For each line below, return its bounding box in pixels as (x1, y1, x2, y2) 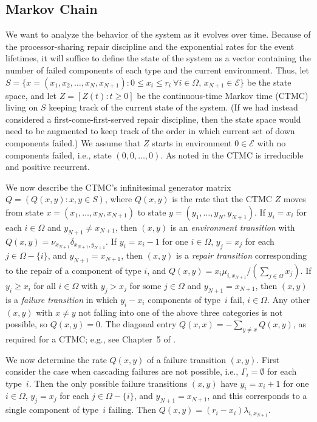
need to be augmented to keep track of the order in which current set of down (5, 124, 295, 137)
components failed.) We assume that (5, 136, 141, 149)
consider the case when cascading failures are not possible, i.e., (5, 365, 239, 378)
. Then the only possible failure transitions (29, 376, 188, 389)
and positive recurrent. (5, 160, 90, 173)
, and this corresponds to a (207, 389, 307, 402)
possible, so (5, 318, 48, 330)
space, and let (5, 89, 57, 101)
